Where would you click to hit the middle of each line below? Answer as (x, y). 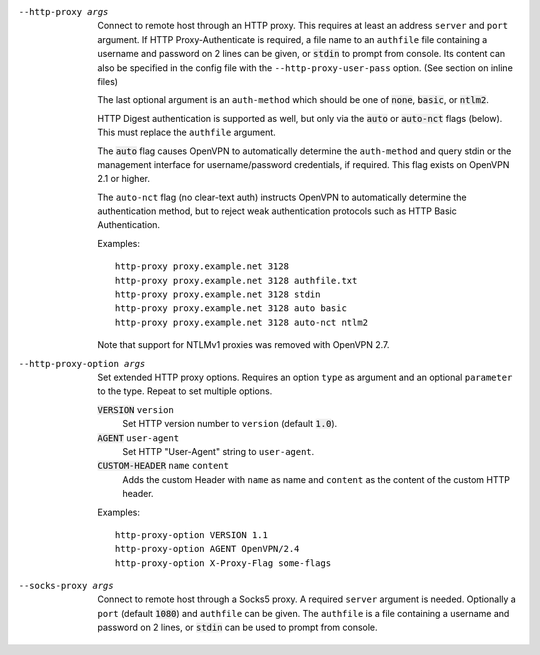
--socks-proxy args (66, 586)
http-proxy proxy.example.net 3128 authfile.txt (236, 280)
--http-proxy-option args (82, 363)
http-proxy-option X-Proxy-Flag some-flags (223, 563)
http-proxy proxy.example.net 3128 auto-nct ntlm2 (242, 322)
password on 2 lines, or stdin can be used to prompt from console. (238, 627)
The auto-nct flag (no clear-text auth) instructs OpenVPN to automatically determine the (282, 197)
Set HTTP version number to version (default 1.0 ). (230, 424)
